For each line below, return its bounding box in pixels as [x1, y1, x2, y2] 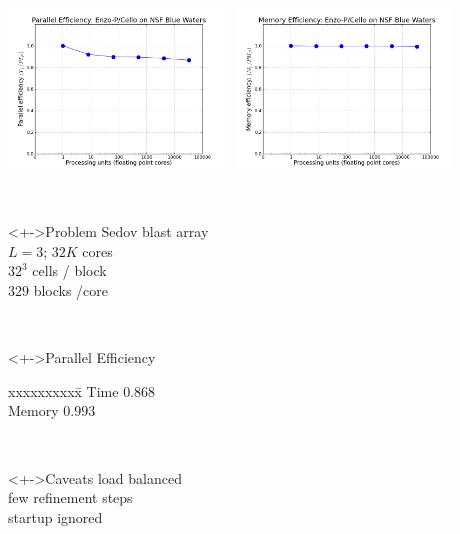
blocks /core [33, 279, 109, 300]
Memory [8, 400, 59, 421]
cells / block [32, 260, 107, 281]
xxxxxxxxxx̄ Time [8, 380, 119, 401]
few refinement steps [8, 487, 133, 508]
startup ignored [8, 506, 103, 527]
